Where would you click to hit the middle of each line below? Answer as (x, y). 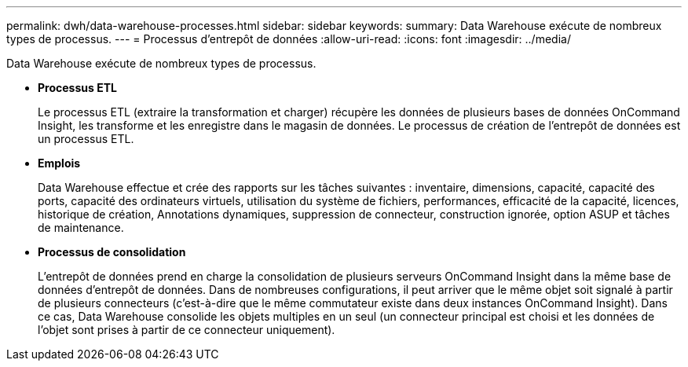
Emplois (59, 163)
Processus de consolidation (112, 252)
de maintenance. (81, 228)
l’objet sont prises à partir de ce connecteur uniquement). (187, 330)
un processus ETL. (86, 139)
